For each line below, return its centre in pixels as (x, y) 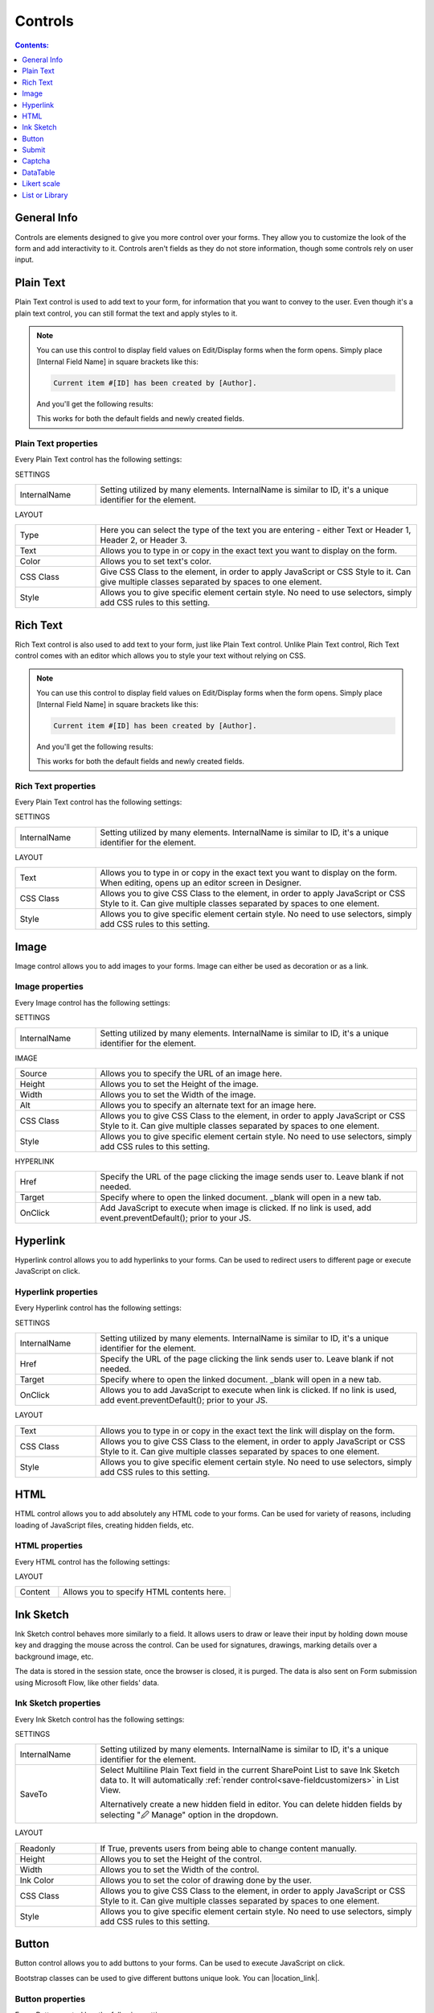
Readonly (38, 1848)
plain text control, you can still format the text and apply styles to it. (126, 313)
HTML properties (49, 1546)
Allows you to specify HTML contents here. (145, 1592)
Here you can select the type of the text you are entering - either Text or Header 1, (256, 530)
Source (33, 1073)
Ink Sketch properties (58, 1703)
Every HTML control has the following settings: (92, 1561)
